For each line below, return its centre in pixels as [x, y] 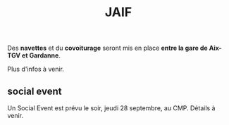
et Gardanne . [41, 55]
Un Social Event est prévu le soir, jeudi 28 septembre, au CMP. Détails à [111, 108]
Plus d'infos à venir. [36, 69]
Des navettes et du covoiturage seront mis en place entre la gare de [107, 48]
